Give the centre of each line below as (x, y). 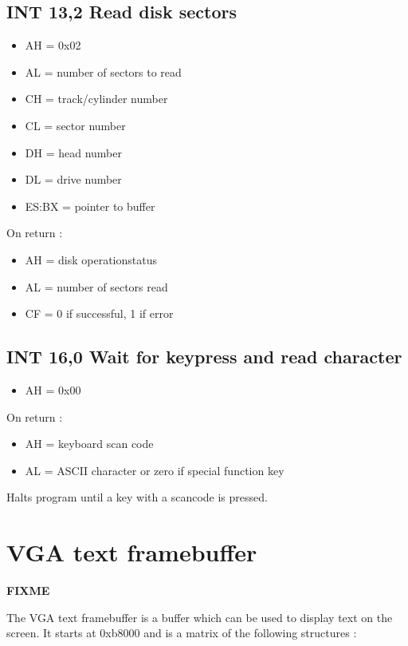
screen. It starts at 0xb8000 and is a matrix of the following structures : (182, 633)
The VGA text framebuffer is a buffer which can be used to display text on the (200, 617)
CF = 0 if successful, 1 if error (99, 313)
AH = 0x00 (53, 389)
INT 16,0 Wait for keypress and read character (204, 357)
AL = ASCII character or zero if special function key (155, 470)
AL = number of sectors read (96, 286)
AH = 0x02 (53, 45)
